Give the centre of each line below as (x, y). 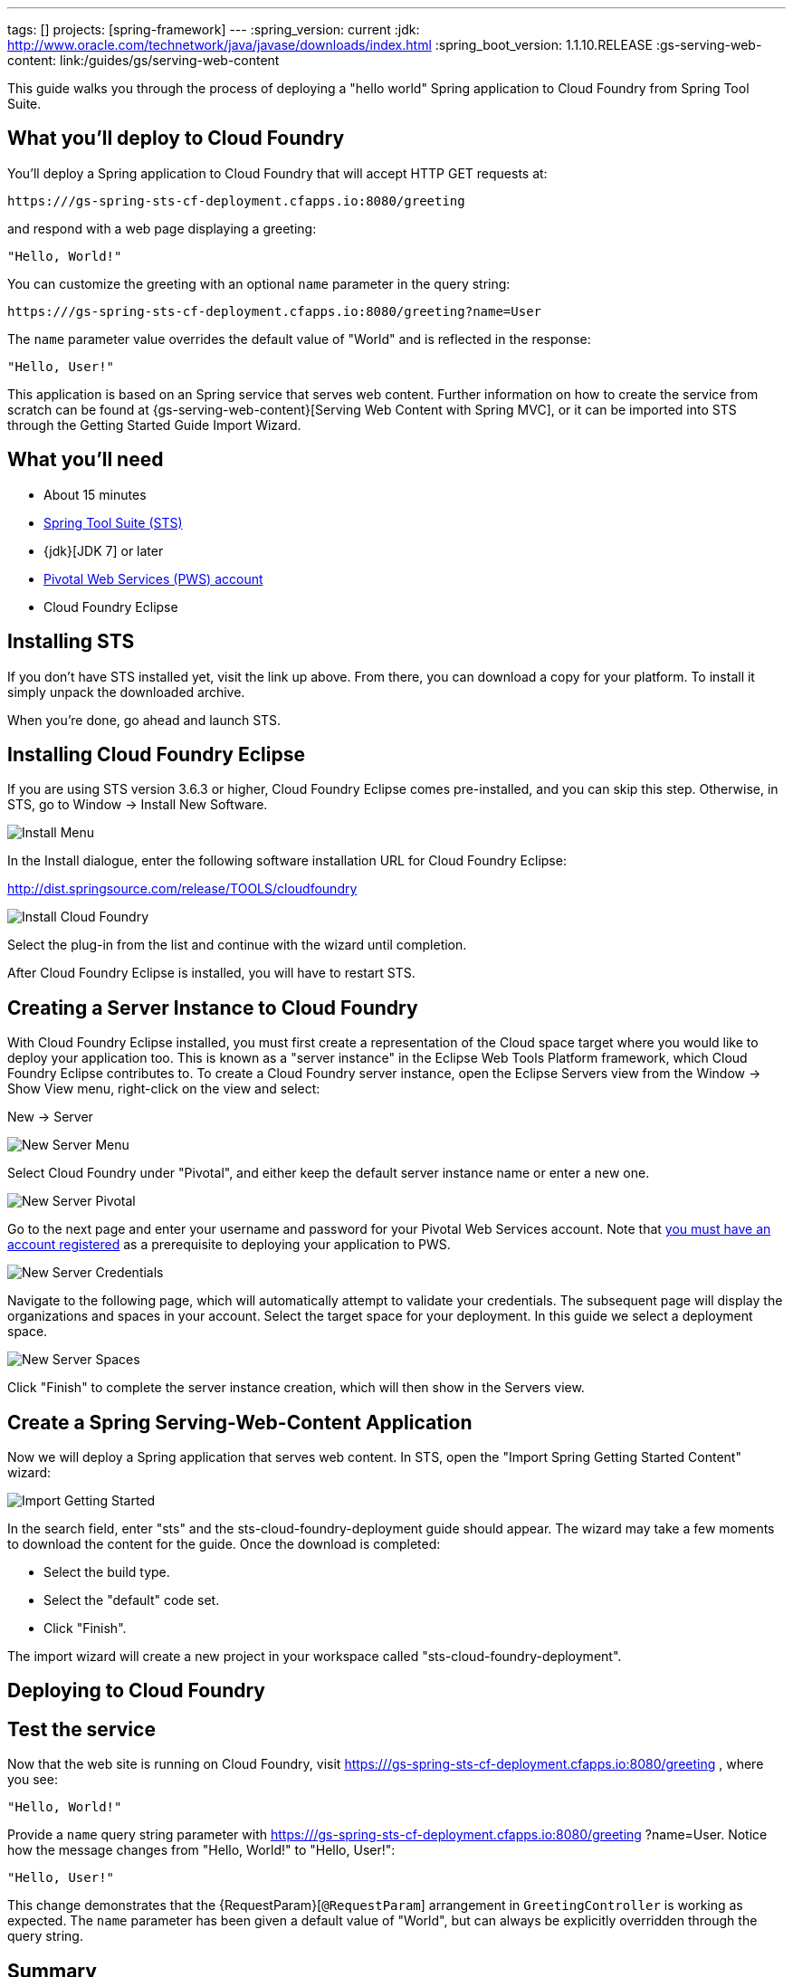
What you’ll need (86, 460)
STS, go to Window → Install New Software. (138, 805)
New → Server (50, 1117)
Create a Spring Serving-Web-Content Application (240, 1422)
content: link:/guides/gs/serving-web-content (143, 60)
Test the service (81, 1729)
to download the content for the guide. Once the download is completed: (224, 1544)
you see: (33, 1780)
